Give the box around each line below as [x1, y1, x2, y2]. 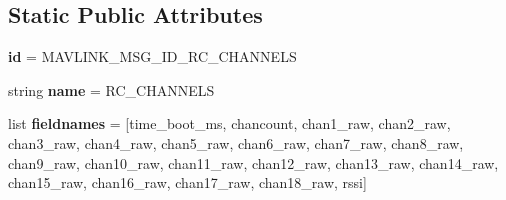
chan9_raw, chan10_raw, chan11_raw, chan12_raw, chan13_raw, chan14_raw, [8, 152, 499, 173]
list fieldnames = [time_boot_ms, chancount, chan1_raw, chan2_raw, [8, 113, 451, 134]
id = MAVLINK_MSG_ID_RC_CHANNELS [8, 46, 297, 67]
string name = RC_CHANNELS [8, 79, 215, 100]
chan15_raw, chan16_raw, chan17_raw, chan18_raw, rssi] [8, 172, 367, 193]
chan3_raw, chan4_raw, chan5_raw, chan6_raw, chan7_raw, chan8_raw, [8, 132, 464, 153]
